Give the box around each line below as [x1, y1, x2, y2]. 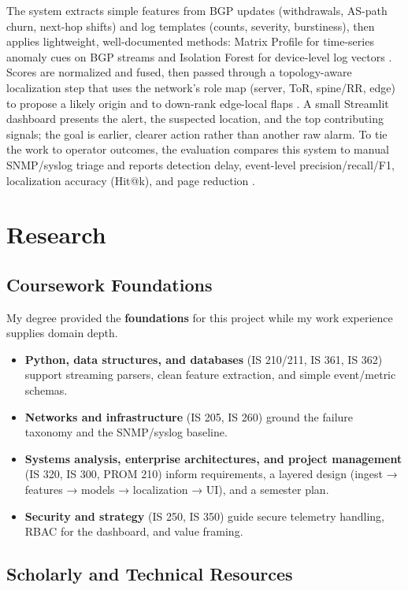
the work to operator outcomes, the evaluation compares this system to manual [6, 141, 389, 158]
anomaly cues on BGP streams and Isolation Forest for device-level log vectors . [6, 48, 392, 65]
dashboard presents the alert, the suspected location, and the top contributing [6, 110, 384, 127]
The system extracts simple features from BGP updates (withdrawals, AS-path [6, 2, 388, 18]
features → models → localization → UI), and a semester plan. [24, 481, 329, 498]
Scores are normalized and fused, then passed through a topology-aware [6, 64, 352, 80]
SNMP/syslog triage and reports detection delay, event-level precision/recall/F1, [6, 156, 395, 173]
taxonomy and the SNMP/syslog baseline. [24, 424, 228, 440]
